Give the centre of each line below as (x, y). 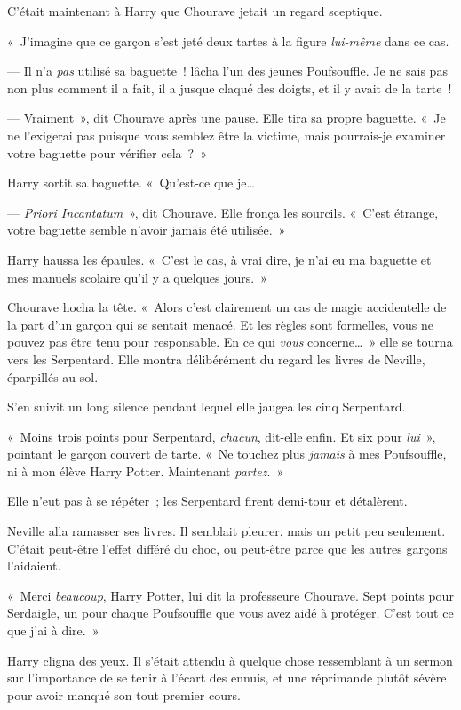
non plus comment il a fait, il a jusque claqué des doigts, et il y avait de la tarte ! (230, 88)
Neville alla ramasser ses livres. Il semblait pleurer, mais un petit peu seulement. (227, 531)
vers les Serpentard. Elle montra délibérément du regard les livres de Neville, (216, 359)
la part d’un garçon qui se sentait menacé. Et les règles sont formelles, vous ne (220, 324)
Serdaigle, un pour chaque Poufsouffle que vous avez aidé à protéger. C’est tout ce (230, 613)
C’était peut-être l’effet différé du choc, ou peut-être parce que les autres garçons (227, 548)
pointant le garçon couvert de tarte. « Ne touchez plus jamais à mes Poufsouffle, (227, 454)
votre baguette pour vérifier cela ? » (107, 152)
